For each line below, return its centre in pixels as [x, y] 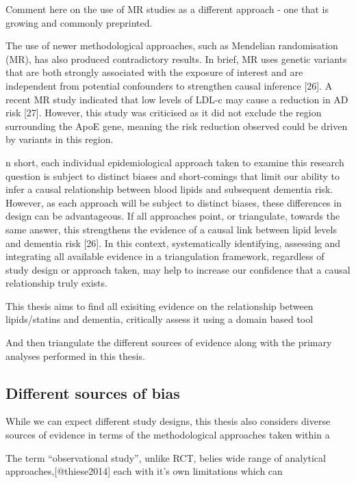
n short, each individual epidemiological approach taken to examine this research [175, 162]
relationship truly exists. [56, 283]
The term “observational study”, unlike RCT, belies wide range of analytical [166, 457]
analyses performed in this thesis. [75, 355]
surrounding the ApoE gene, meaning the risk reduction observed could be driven [177, 126]
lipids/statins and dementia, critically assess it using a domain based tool [160, 319]
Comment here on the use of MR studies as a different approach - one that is [167, 9]
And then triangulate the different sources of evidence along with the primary [169, 342]
